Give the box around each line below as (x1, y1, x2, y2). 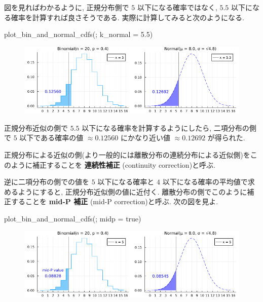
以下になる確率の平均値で (162, 176, 248, 187)
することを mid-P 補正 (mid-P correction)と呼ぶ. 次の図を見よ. (11, 196, 218, 207)
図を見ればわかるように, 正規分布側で (4, 2, 129, 12)
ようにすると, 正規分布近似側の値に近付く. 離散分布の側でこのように (18, 186, 247, 197)
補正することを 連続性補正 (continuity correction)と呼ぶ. (32, 159, 215, 170)
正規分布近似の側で (4, 122, 68, 133)
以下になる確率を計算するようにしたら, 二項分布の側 (82, 122, 256, 133)
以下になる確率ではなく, (137, 2, 217, 12)
